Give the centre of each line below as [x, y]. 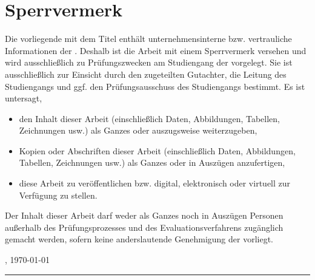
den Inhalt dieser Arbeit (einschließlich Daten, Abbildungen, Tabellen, [150, 118]
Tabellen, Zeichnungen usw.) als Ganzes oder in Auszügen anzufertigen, [152, 162]
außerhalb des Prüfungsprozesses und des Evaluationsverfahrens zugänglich [144, 227]
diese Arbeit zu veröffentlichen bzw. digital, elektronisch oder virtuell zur [155, 183]
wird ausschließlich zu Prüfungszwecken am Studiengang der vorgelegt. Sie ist [149, 62]
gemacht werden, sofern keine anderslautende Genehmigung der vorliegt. [139, 239]
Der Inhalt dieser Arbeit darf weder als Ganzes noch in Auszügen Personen [144, 215]
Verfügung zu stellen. [58, 195]
